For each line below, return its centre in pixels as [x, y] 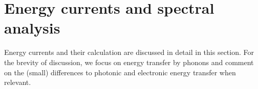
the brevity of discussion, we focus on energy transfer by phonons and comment [129, 62]
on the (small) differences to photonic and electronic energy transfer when [120, 72]
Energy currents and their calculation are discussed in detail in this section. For [129, 52]
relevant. [18, 82]
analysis [32, 28]
